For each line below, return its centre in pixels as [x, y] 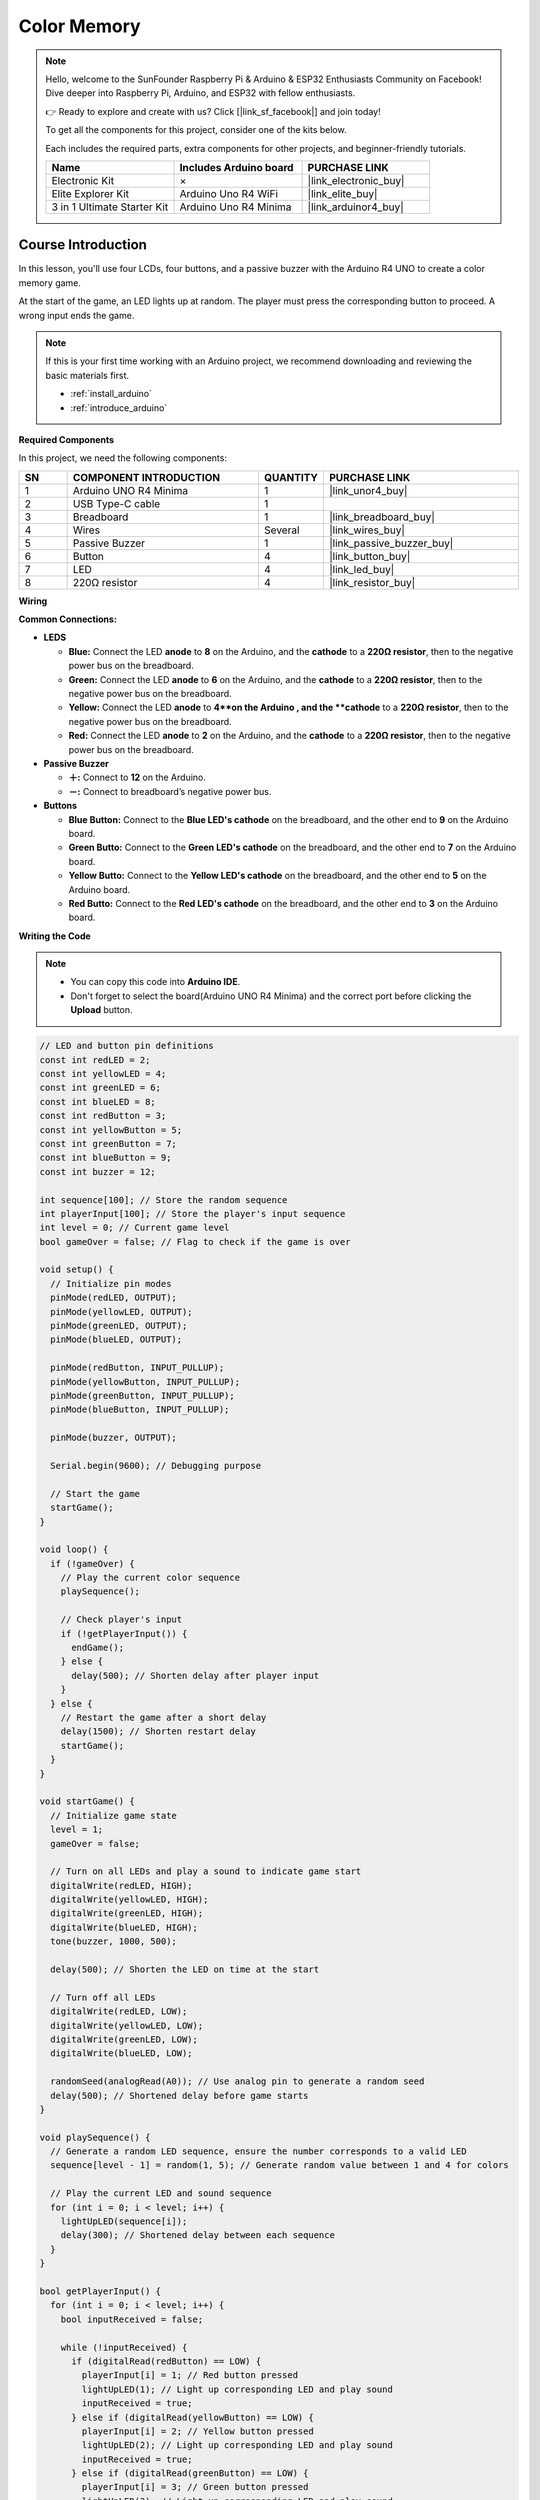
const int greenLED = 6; [100, 1088]
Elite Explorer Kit [90, 193]
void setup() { [76, 1269]
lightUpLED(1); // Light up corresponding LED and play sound [237, 2389]
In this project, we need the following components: [122, 458]
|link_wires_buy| [366, 530]
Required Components [66, 439]
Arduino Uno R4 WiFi [229, 193]
